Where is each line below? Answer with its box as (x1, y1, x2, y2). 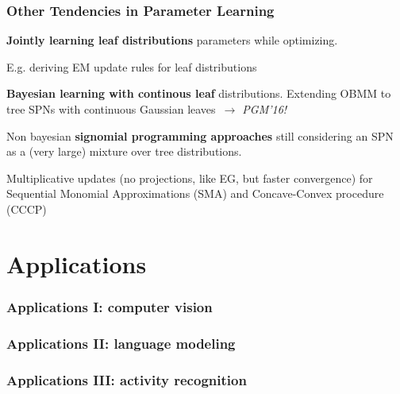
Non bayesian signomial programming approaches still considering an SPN (6, 127, 394, 144)
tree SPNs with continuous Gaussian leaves (6, 101, 216, 117)
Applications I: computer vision (6, 296, 213, 316)
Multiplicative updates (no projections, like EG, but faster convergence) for (6, 169, 373, 186)
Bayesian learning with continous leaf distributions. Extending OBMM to (6, 85, 391, 102)
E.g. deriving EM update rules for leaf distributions (6, 58, 257, 75)
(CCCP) (6, 200, 47, 217)
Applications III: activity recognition (6, 369, 247, 389)
